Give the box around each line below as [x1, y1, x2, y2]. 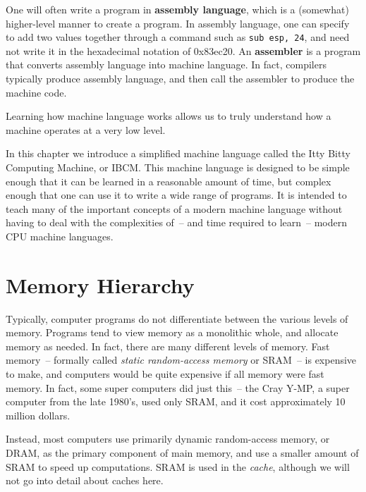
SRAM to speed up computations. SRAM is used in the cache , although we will [6, 459, 350, 474]
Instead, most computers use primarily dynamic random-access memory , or [6, 431, 330, 446]
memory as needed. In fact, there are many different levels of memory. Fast [6, 338, 330, 353]
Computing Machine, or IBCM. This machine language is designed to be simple [6, 160, 350, 174]
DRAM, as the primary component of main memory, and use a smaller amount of [6, 445, 359, 460]
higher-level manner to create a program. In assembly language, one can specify [6, 16, 350, 30]
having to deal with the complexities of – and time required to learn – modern [6, 215, 348, 230]
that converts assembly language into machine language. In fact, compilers [6, 57, 327, 72]
